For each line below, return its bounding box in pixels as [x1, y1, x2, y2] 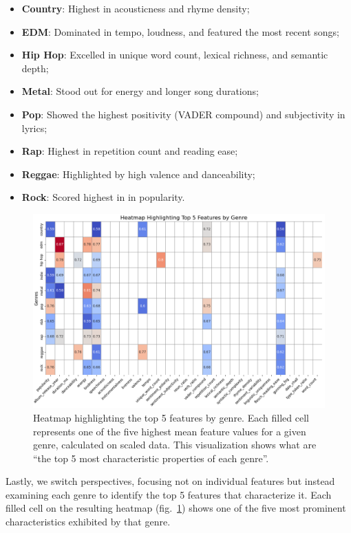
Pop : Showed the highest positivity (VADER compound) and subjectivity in [21, 107, 345, 121]
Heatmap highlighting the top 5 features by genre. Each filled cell [33, 410, 309, 424]
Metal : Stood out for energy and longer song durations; [21, 84, 259, 98]
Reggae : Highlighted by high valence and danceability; [21, 166, 255, 181]
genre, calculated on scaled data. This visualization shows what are [33, 437, 317, 452]
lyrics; [21, 120, 47, 135]
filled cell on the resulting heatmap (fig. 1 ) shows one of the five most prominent [6, 501, 346, 515]
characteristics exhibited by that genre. [6, 514, 171, 529]
